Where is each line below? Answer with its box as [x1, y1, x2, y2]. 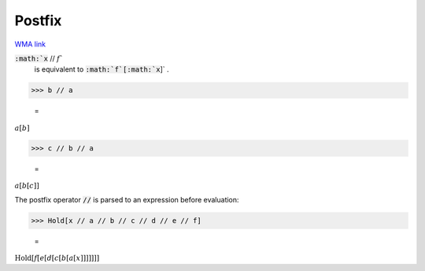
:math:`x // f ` [14, 54, 64, 63]
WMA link [14, 39, 46, 49]
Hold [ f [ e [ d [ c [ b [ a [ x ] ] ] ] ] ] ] [14, 254, 100, 263]
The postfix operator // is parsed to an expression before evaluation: [14, 195, 239, 204]
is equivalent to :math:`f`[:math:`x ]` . [34, 65, 169, 74]
